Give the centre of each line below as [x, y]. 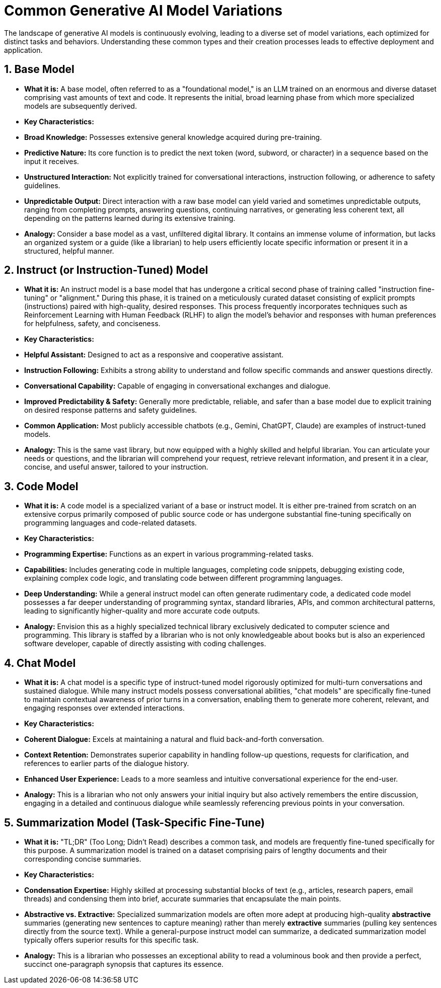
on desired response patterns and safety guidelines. [111, 410]
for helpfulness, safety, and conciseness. [92, 324]
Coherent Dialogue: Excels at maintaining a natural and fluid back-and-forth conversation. [174, 739]
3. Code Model [41, 486]
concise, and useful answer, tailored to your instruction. [116, 467]
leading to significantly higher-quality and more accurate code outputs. [142, 611]
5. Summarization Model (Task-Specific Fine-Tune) [134, 822]
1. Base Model [39, 69]
